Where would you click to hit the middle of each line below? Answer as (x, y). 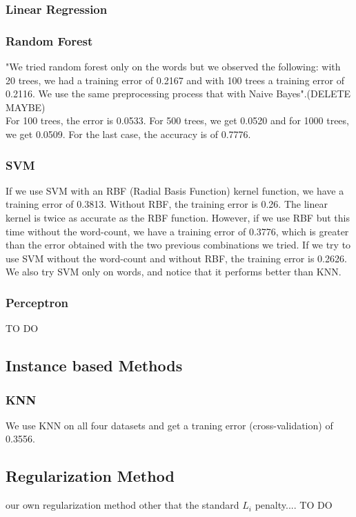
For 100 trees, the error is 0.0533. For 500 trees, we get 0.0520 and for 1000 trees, (177, 120)
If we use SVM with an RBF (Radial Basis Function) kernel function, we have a (175, 190)
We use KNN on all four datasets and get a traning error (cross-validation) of (169, 425)
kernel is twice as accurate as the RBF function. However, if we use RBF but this (178, 218)
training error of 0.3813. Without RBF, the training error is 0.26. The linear (167, 204)
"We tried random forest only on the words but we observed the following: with (173, 67)
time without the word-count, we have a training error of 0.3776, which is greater (177, 231)
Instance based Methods (94, 365)
